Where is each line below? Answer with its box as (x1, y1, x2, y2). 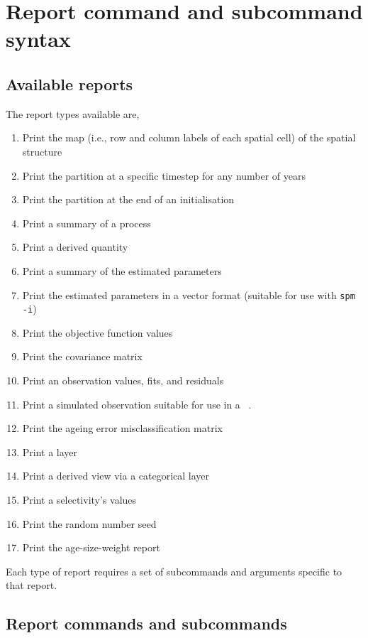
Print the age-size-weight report (22, 540, 160, 555)
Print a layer (22, 444, 78, 459)
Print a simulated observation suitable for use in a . (22, 396, 252, 411)
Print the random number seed (22, 516, 157, 531)
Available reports (6, 72, 133, 94)
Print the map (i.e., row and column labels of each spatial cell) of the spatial (22, 130, 356, 145)
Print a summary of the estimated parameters (22, 263, 222, 278)
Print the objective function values (22, 325, 173, 340)
